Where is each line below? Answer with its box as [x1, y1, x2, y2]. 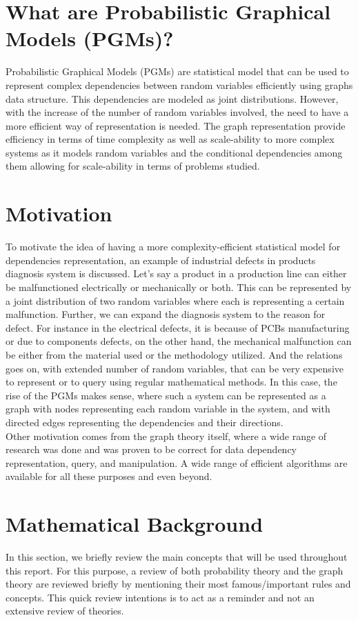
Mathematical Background [6, 510, 263, 538]
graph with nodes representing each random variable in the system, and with [6, 401, 330, 416]
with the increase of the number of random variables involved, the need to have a [6, 105, 349, 119]
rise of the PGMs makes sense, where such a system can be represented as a [6, 388, 326, 402]
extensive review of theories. [6, 603, 124, 618]
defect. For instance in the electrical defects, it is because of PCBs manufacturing [6, 320, 350, 334]
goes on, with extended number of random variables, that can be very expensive [6, 361, 344, 375]
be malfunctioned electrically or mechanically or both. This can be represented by [6, 279, 352, 294]
